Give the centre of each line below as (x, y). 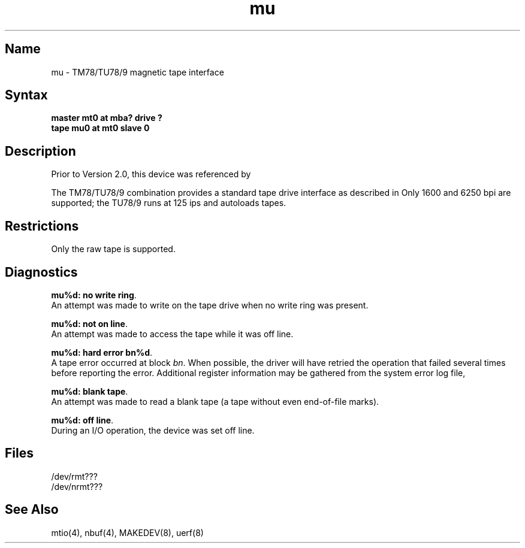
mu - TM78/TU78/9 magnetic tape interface (138, 72)
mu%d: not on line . (89, 323)
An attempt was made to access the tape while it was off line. (172, 334)
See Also (32, 510)
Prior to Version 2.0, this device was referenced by (151, 174)
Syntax (26, 95)
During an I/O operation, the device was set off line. (153, 430)
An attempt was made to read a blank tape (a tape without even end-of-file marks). (215, 401)
